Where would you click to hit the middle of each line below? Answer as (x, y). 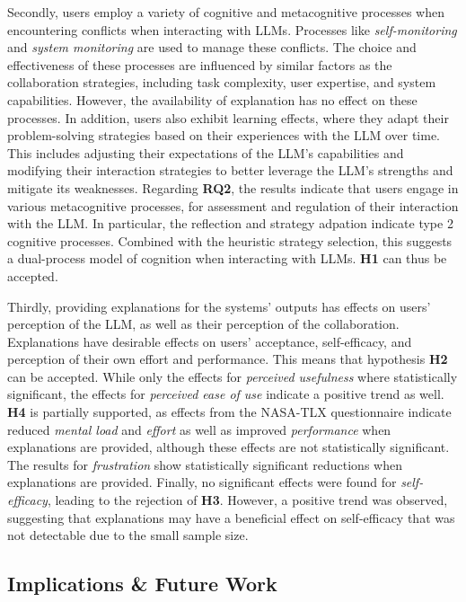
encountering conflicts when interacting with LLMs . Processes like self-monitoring (232, 29)
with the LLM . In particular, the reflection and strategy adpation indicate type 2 (230, 223)
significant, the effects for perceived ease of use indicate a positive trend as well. (226, 394)
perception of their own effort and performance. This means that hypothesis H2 (228, 359)
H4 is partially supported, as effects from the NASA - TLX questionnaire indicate (229, 412)
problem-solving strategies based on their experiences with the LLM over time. (224, 135)
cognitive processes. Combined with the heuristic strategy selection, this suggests (230, 240)
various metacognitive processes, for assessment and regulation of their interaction (233, 205)
